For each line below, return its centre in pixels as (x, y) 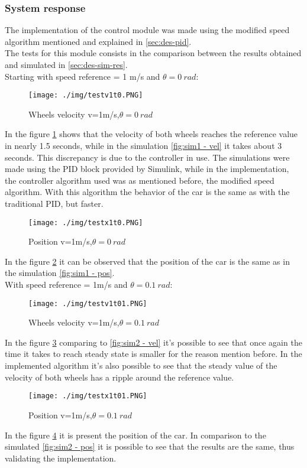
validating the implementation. (61, 458)
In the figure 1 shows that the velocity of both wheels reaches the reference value (151, 134)
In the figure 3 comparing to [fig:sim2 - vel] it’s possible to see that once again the (153, 342)
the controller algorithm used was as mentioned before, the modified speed (140, 180)
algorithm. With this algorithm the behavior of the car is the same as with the (147, 192)
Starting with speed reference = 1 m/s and (83, 76)
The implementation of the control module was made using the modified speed (147, 30)
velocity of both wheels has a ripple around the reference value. (119, 377)
